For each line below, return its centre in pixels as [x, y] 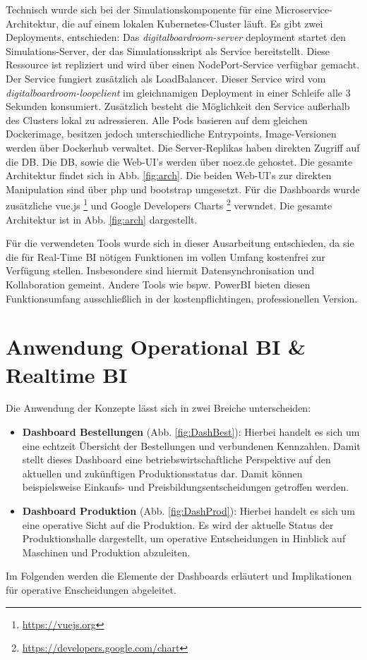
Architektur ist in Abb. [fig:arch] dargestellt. [102, 219]
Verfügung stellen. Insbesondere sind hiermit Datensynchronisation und [160, 270]
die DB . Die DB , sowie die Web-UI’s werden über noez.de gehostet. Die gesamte [179, 161]
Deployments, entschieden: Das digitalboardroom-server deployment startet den [176, 37]
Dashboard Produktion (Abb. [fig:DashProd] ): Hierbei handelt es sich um [188, 511]
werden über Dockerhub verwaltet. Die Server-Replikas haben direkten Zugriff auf [183, 147]
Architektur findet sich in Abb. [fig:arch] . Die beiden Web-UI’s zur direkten [169, 175]
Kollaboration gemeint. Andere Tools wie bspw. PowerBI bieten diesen [158, 284]
